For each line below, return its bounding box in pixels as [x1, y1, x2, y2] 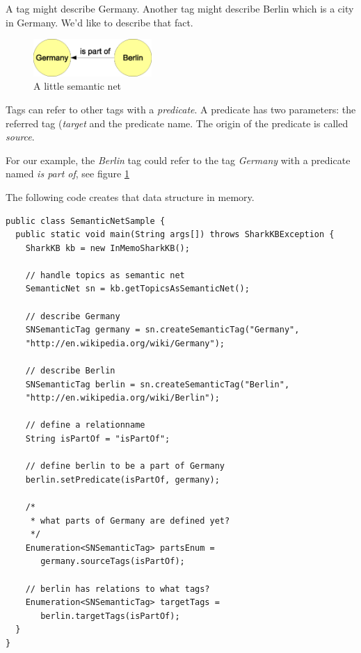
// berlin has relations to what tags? [25, 583, 210, 594]
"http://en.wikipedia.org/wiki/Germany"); [25, 338, 225, 348]
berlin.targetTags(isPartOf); [40, 611, 180, 621]
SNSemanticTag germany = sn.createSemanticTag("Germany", [25, 325, 300, 335]
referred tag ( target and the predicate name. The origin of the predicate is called [6, 115, 348, 130]
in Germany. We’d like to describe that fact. [6, 15, 193, 29]
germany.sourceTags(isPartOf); [40, 556, 185, 567]
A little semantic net [33, 79, 122, 93]
